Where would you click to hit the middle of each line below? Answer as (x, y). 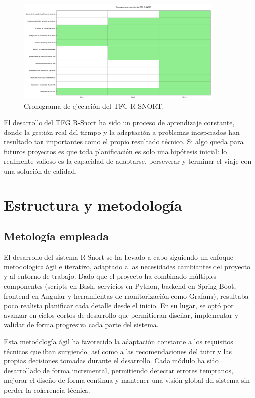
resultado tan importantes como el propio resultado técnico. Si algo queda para (124, 142)
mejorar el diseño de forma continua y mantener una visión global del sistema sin (127, 380)
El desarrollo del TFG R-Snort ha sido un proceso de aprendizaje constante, (119, 122)
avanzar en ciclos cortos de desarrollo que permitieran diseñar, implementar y (121, 315)
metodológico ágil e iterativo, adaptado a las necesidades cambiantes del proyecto (127, 266)
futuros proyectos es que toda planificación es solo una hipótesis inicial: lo (116, 151)
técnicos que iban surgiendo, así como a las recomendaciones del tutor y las (118, 351)
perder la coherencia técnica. (47, 389)
